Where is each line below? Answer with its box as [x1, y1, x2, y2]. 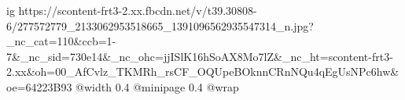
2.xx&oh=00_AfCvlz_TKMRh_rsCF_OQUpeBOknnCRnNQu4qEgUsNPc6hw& [6, 63, 399, 80]
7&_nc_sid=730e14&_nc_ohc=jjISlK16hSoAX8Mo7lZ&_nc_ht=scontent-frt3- [6, 48, 393, 64]
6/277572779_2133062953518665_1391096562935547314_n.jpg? [6, 17, 314, 34]
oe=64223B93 [6, 78, 72, 95]
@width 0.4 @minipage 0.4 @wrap [75, 78, 239, 95]
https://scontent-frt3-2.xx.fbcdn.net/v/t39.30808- [18, 2, 257, 18]
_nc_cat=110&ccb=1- [6, 33, 116, 49]
